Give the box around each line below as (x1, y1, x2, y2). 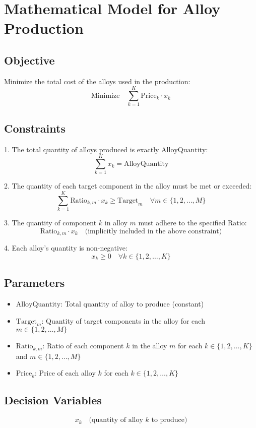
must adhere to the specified (138, 217, 226, 228)
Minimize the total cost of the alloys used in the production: (4, 76, 190, 86)
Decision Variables (4, 392, 102, 408)
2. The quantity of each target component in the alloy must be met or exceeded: (4, 180, 252, 191)
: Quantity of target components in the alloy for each (41, 315, 205, 326)
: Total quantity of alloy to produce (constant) (60, 298, 204, 309)
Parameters (4, 275, 65, 290)
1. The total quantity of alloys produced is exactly (4, 144, 159, 154)
